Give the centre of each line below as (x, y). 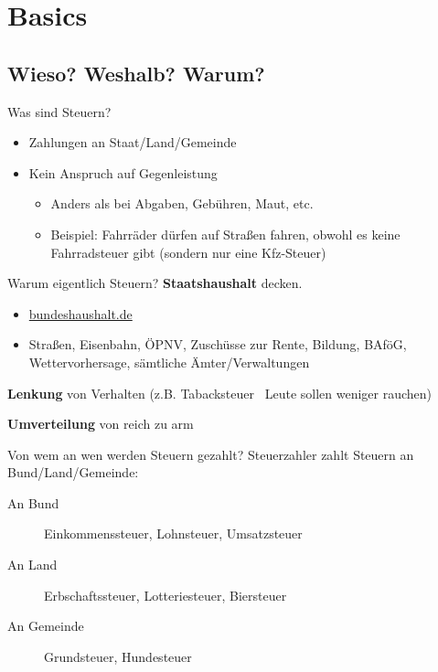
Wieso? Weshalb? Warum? (136, 73)
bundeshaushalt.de (80, 313)
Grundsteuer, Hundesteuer (118, 656)
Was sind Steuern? (59, 111)
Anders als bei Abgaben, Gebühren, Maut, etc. (182, 203)
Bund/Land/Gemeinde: (73, 472)
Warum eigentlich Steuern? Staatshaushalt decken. (155, 283)
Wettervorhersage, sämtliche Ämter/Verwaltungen (169, 362)
